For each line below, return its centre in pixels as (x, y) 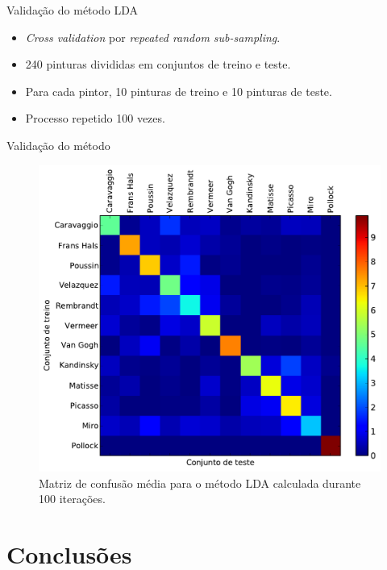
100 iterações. (72, 499)
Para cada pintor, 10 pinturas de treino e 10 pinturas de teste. (179, 91)
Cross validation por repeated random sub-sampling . (153, 37)
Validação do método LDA (72, 10)
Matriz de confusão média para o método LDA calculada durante (200, 483)
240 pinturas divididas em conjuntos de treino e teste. (158, 64)
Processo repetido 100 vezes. (95, 118)
